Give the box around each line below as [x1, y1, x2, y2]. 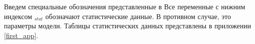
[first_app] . [4, 30, 38, 40]
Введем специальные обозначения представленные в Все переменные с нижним [4, 1, 246, 11]
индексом [4, 11, 32, 21]
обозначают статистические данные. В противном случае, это [45, 11, 231, 21]
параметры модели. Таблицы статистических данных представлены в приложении [4, 21, 251, 31]
